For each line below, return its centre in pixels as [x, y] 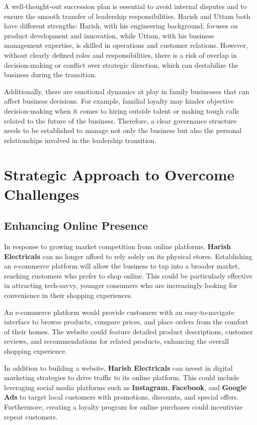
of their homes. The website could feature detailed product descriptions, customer [128, 331]
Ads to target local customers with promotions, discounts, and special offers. [121, 397]
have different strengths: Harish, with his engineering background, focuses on [121, 26]
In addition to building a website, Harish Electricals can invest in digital [118, 367]
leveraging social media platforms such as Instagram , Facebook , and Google [125, 387]
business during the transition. [50, 74]
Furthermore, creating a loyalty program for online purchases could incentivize [124, 406]
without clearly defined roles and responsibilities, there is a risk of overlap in [121, 55]
